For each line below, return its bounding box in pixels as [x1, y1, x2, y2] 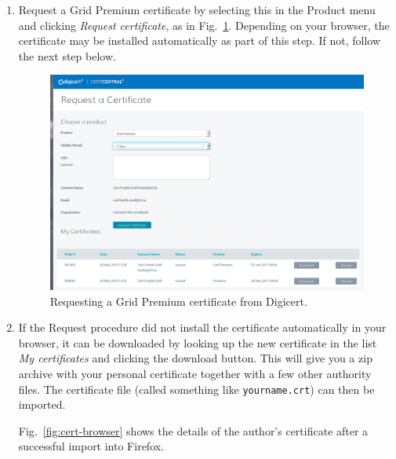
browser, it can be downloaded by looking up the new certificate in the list [18, 334, 377, 351]
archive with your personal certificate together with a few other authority [18, 365, 372, 381]
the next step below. [18, 47, 116, 64]
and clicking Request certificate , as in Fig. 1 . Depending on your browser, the [18, 17, 390, 33]
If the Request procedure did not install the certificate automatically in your [18, 319, 387, 336]
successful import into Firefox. [18, 438, 165, 454]
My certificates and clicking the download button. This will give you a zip [18, 350, 372, 366]
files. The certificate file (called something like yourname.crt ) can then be [18, 380, 375, 397]
